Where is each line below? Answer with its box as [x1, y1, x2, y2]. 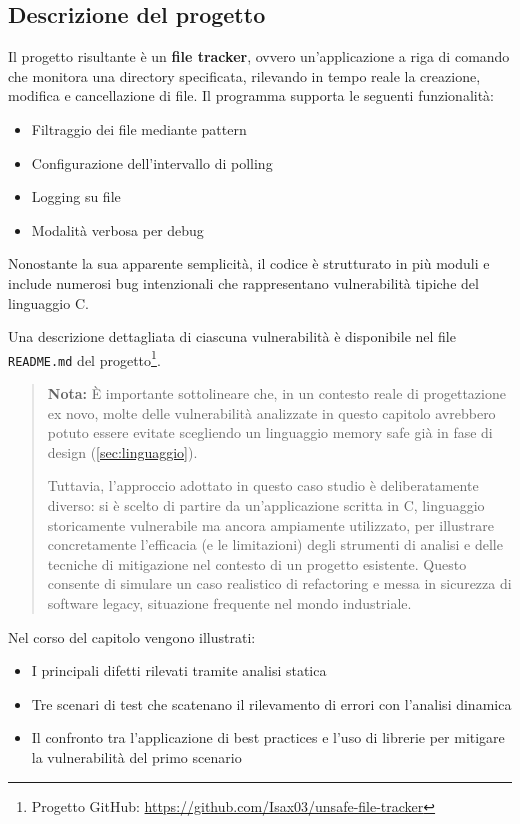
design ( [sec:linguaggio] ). [47, 441, 198, 462]
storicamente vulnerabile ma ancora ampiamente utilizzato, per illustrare [47, 514, 494, 535]
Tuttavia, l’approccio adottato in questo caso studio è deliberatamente [47, 475, 479, 496]
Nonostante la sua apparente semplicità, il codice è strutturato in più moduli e [8, 253, 490, 274]
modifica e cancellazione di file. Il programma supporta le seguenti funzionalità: [8, 85, 495, 106]
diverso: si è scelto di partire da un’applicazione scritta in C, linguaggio [47, 495, 485, 516]
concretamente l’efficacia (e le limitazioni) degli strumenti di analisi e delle [47, 534, 503, 555]
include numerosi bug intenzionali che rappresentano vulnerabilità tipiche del [8, 272, 479, 293]
